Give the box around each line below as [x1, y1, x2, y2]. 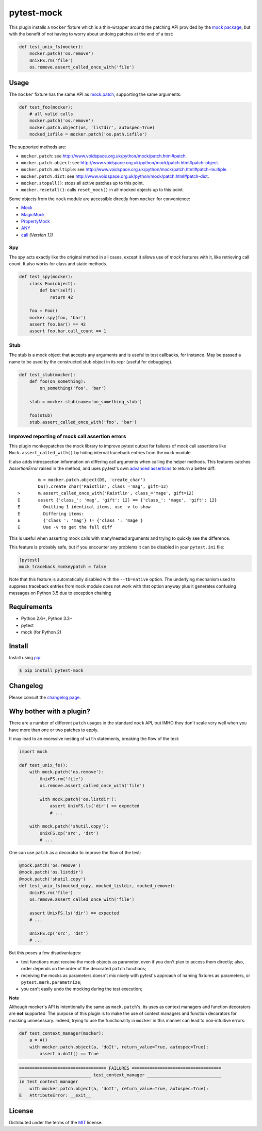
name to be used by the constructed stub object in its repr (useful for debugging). [9, 359, 173, 364]
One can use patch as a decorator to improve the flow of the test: [9, 850, 141, 856]
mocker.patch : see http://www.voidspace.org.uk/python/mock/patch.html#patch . [21, 153, 187, 159]
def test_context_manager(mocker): [19, 1030, 104, 1036]
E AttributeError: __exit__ [19, 1093, 91, 1098]
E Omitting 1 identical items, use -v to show [17, 504, 151, 510]
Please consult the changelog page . [9, 695, 81, 701]
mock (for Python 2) [21, 629, 62, 635]
